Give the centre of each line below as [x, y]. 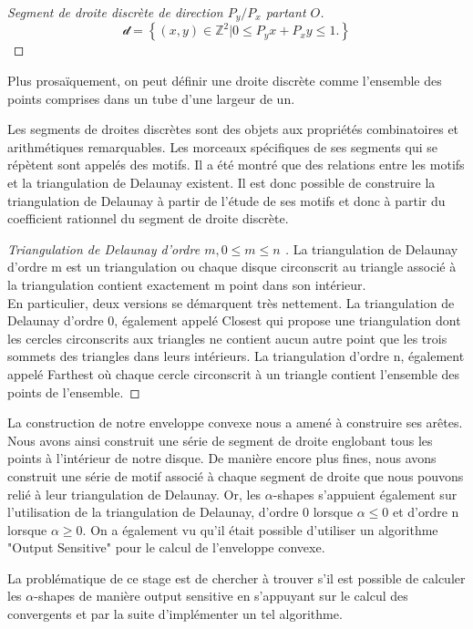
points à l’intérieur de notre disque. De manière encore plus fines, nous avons [222, 458]
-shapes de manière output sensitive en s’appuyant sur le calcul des [221, 596]
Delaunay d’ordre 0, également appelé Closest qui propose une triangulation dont [234, 320]
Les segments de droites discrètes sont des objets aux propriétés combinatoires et [233, 129]
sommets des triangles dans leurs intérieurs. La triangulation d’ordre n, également [236, 356]
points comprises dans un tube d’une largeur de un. [151, 98]
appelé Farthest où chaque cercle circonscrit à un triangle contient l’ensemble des [234, 373]
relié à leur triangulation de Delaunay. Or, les [134, 494]
